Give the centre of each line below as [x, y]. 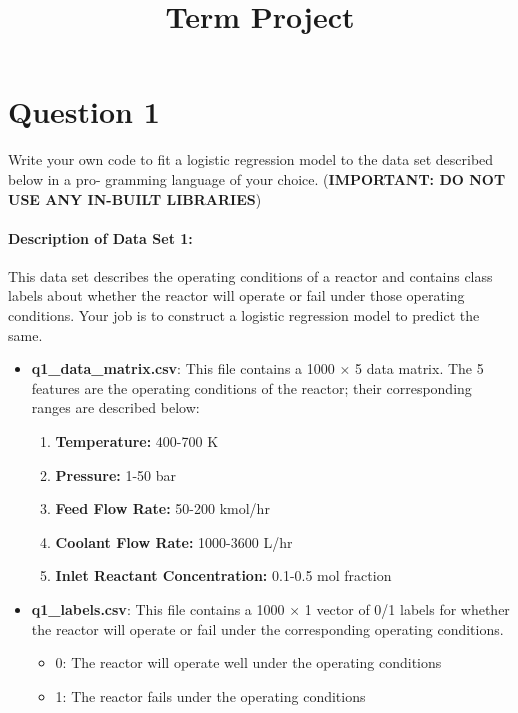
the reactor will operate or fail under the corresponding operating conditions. [267, 628]
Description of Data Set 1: [100, 237]
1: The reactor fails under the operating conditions [210, 695]
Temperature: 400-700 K [137, 441]
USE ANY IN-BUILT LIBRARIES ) [135, 198]
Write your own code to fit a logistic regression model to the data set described [251, 159]
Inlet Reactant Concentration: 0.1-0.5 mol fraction [223, 575]
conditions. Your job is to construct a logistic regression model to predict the [244, 315]
